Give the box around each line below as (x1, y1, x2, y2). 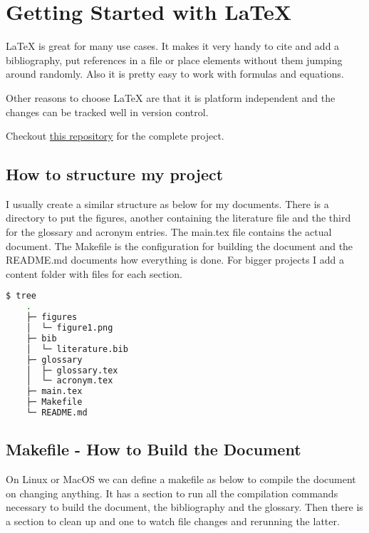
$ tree (6, 291, 36, 301)
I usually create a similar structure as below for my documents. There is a (6, 196, 329, 211)
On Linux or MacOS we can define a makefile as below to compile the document (6, 472, 356, 487)
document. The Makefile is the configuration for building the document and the (6, 238, 353, 253)
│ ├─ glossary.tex (26, 365, 118, 376)
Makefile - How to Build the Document (6, 438, 301, 460)
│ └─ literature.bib (26, 343, 128, 354)
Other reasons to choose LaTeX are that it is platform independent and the (6, 90, 336, 105)
